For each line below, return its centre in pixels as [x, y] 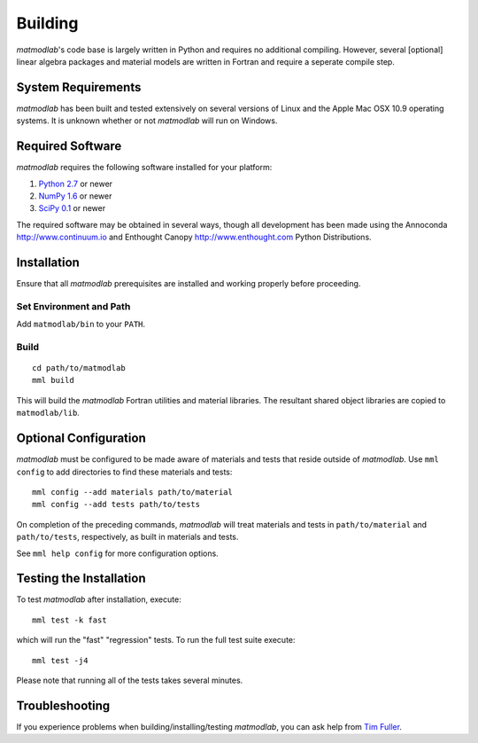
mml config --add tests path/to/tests [116, 504]
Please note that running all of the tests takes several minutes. [130, 680]
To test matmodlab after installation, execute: [99, 599]
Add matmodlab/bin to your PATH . [81, 325]
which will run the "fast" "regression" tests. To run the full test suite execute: [156, 640]
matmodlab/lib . [48, 413]
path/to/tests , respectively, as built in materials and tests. [127, 537]
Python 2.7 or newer [76, 184]
